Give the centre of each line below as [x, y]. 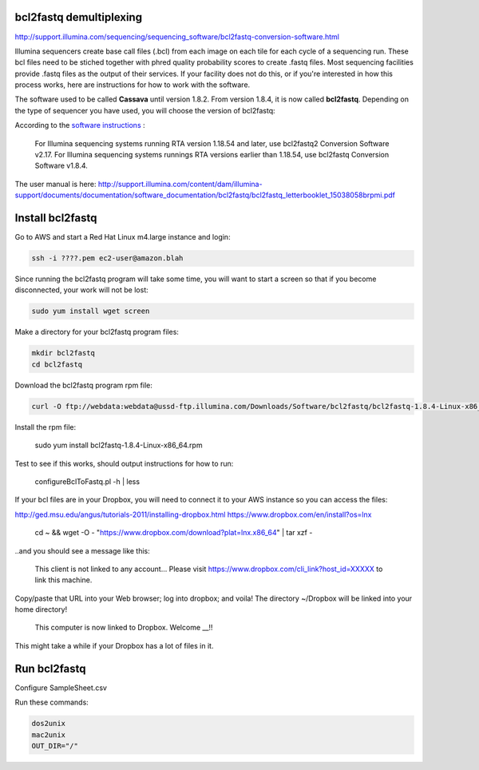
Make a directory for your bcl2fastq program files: [97, 332]
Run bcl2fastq [51, 668]
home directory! [41, 609]
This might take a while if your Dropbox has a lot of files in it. [114, 645]
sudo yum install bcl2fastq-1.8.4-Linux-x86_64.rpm [119, 445]
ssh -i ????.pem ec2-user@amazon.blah [107, 258]
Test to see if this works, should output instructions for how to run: [124, 463]
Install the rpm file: [46, 427]
